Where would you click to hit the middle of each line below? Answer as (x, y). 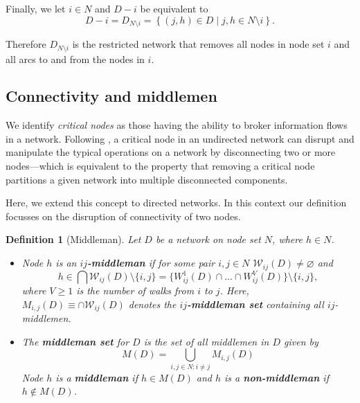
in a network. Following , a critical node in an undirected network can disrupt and (180, 138)
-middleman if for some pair (151, 263)
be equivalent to (174, 8)
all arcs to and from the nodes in (75, 59)
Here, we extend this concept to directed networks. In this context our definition (176, 203)
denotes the (152, 304)
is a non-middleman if (277, 377)
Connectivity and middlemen (111, 96)
